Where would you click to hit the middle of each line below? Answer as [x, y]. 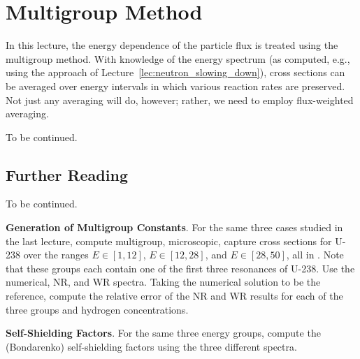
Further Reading [67, 174]
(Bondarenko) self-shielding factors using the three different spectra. [151, 346]
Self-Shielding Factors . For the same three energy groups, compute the [163, 333]
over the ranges [56, 255]
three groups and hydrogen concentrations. [97, 309]
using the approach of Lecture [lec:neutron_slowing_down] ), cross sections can [175, 72]
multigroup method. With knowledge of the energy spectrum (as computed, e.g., [178, 58]
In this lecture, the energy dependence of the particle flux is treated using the [172, 45]
